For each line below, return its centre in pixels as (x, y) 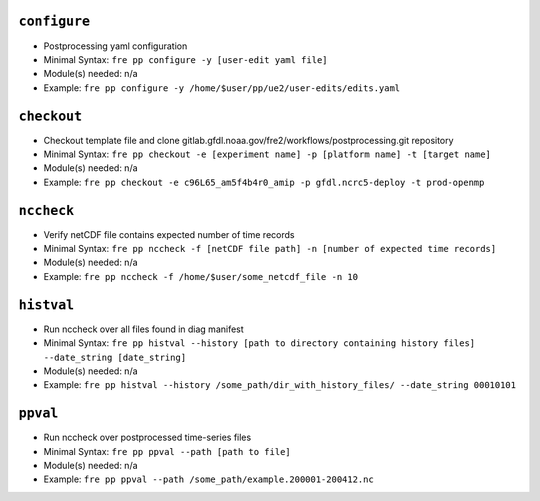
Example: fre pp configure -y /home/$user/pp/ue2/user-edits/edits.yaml (222, 87)
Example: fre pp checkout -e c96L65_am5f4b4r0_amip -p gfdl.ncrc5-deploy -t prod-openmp (264, 182)
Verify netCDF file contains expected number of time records (169, 234)
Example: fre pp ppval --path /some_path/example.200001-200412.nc (208, 479)
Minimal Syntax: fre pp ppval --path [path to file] (167, 451)
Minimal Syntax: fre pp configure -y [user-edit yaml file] (186, 59)
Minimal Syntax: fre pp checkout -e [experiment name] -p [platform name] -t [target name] (267, 154)
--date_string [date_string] (115, 357)
